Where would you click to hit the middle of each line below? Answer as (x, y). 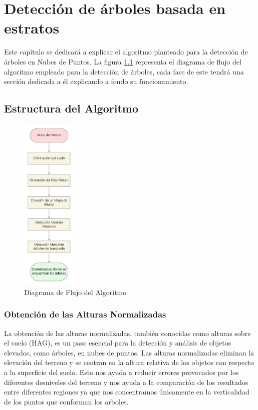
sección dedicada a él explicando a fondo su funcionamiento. (96, 81)
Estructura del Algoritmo (71, 108)
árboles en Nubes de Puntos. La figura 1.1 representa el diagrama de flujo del (123, 61)
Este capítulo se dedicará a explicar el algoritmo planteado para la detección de (126, 52)
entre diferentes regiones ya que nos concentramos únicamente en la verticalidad (127, 392)
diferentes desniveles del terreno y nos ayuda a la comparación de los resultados (126, 382)
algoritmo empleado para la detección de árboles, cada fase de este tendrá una (124, 71)
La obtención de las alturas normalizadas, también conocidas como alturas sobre (127, 333)
